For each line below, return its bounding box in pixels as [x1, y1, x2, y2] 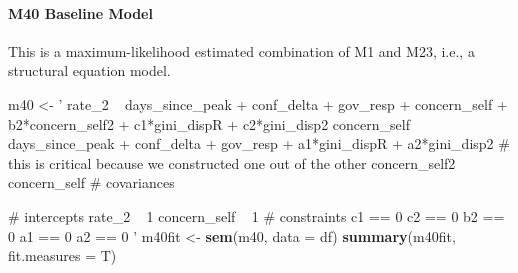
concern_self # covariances [8, 172, 175, 193]
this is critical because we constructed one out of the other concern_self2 [8, 152, 456, 173]
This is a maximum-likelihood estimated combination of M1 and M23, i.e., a [8, 40, 475, 61]
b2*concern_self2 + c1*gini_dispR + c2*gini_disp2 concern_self [8, 113, 410, 134]
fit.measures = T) [8, 245, 117, 266]
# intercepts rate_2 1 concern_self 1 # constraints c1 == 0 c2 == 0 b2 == [8, 205, 505, 226]
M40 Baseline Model [8, 2, 153, 23]
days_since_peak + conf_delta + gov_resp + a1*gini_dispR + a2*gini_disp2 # [8, 133, 510, 154]
